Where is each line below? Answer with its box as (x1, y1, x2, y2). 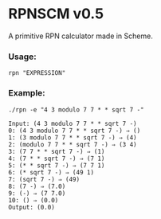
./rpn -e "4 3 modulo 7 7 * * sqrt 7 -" (8, 105, 145, 114)
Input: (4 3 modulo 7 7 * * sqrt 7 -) (8, 119, 137, 127)
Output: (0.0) (8, 203, 56, 211)
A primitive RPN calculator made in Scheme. (8, 31, 153, 41)
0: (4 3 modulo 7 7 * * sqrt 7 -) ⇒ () (8, 127, 141, 135)
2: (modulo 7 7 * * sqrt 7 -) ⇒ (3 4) (8, 140, 137, 148)
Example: (8, 88, 45, 99)
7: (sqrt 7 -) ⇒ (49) (8, 175, 80, 183)
